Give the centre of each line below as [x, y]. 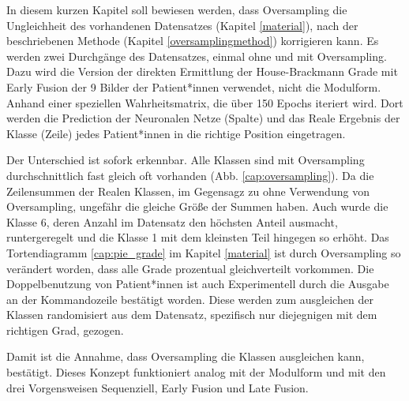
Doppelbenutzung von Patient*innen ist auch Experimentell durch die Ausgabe [198, 284]
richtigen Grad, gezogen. [65, 330]
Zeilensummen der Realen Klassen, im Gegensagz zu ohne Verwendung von [188, 191]
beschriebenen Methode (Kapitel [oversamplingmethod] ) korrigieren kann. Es [193, 41]
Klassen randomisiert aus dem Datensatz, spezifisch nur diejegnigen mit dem [192, 315]
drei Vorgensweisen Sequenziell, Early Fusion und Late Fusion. [158, 387]
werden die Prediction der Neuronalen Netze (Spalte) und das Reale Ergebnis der [203, 118]
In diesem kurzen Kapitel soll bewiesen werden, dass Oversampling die [177, 9]
